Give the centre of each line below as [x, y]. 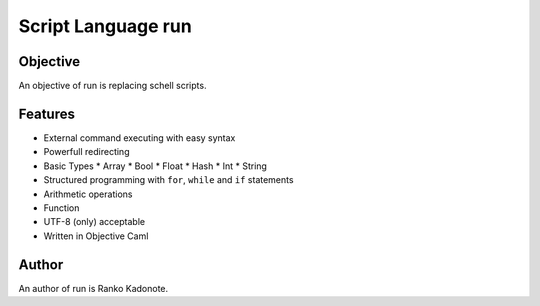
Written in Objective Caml [96, 236]
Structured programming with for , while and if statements [168, 180]
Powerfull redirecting [86, 152]
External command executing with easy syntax [139, 137]
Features [46, 113]
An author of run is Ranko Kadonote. [93, 288]
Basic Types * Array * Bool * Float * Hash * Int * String [155, 166]
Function [61, 207]
